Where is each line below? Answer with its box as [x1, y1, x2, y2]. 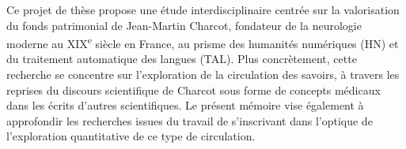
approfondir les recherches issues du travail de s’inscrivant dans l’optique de [6, 112, 373, 129]
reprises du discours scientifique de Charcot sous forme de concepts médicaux [6, 81, 381, 98]
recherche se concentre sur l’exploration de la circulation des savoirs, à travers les [6, 66, 400, 83]
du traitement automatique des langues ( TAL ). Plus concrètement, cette [6, 50, 357, 67]
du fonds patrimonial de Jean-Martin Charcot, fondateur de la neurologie [6, 17, 362, 33]
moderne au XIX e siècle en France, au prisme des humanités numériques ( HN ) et [6, 33, 399, 51]
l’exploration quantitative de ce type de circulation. [6, 128, 256, 144]
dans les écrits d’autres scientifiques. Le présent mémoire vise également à [6, 97, 364, 114]
